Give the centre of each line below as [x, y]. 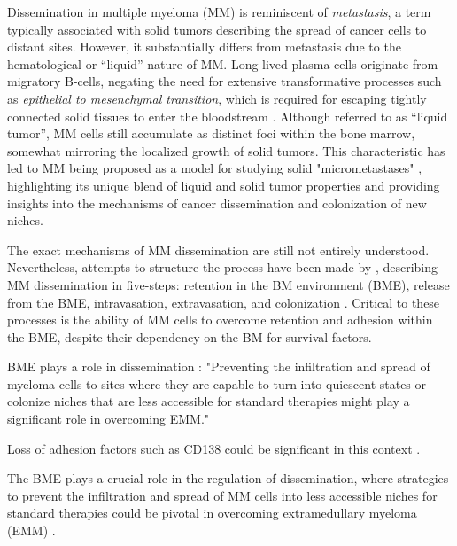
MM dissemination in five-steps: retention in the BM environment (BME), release [228, 284]
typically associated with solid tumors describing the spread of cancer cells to [217, 29]
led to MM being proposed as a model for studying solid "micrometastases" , [215, 168]
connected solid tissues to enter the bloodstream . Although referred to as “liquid [228, 116]
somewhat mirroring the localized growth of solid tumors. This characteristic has [226, 150]
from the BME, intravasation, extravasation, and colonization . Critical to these [224, 302]
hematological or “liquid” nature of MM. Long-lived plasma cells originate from [223, 63]
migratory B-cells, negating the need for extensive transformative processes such [225, 81]
